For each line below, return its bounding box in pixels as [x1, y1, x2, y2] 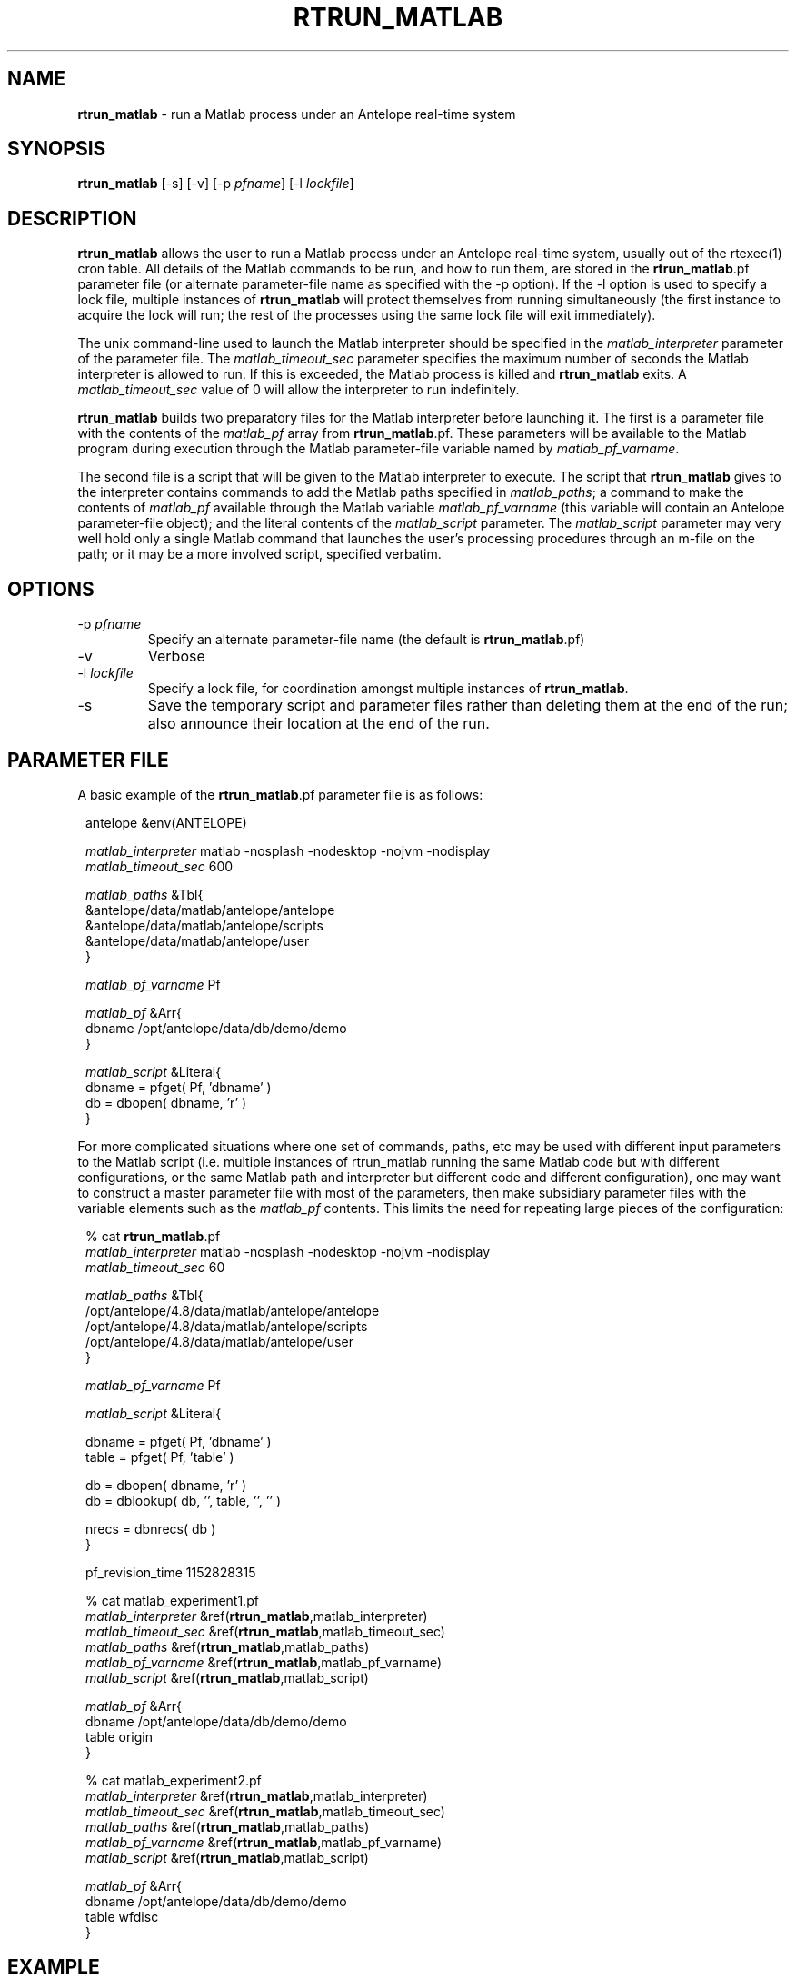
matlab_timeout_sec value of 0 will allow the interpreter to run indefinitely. [77, 382, 520, 398]
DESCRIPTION [7, 206, 137, 230]
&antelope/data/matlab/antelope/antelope [85, 901, 335, 918]
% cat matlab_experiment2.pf [85, 1772, 262, 1788]
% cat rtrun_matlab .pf [85, 1228, 221, 1244]
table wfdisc [85, 1908, 159, 1924]
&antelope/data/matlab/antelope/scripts [85, 917, 323, 933]
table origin [85, 1728, 154, 1745]
